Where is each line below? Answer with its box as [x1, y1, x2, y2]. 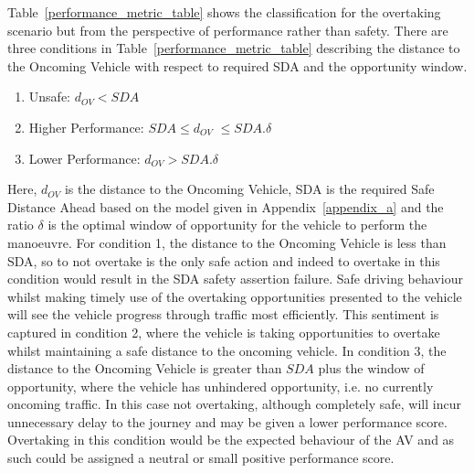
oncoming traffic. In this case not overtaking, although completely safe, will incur [7, 394, 461, 414]
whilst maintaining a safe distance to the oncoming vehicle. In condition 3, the [7, 340, 447, 360]
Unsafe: [28, 87, 70, 106]
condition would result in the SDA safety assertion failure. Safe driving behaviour [7, 269, 463, 288]
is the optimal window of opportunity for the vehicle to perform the [47, 215, 427, 234]
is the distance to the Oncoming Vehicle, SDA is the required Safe [64, 179, 435, 199]
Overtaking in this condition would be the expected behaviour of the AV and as [7, 430, 455, 449]
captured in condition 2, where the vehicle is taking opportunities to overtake [7, 322, 440, 341]
